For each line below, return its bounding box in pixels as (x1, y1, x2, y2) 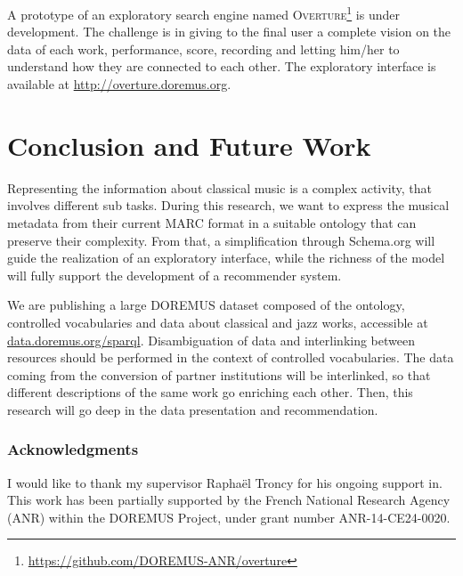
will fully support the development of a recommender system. (7, 265, 342, 284)
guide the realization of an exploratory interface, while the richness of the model (7, 248, 445, 267)
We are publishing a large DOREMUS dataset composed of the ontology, (7, 296, 405, 314)
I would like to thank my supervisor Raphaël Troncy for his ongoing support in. (7, 473, 443, 491)
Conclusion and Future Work (7, 126, 371, 163)
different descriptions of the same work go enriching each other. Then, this (7, 383, 413, 402)
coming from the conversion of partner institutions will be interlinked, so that (7, 365, 431, 384)
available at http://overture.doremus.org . (7, 75, 231, 93)
